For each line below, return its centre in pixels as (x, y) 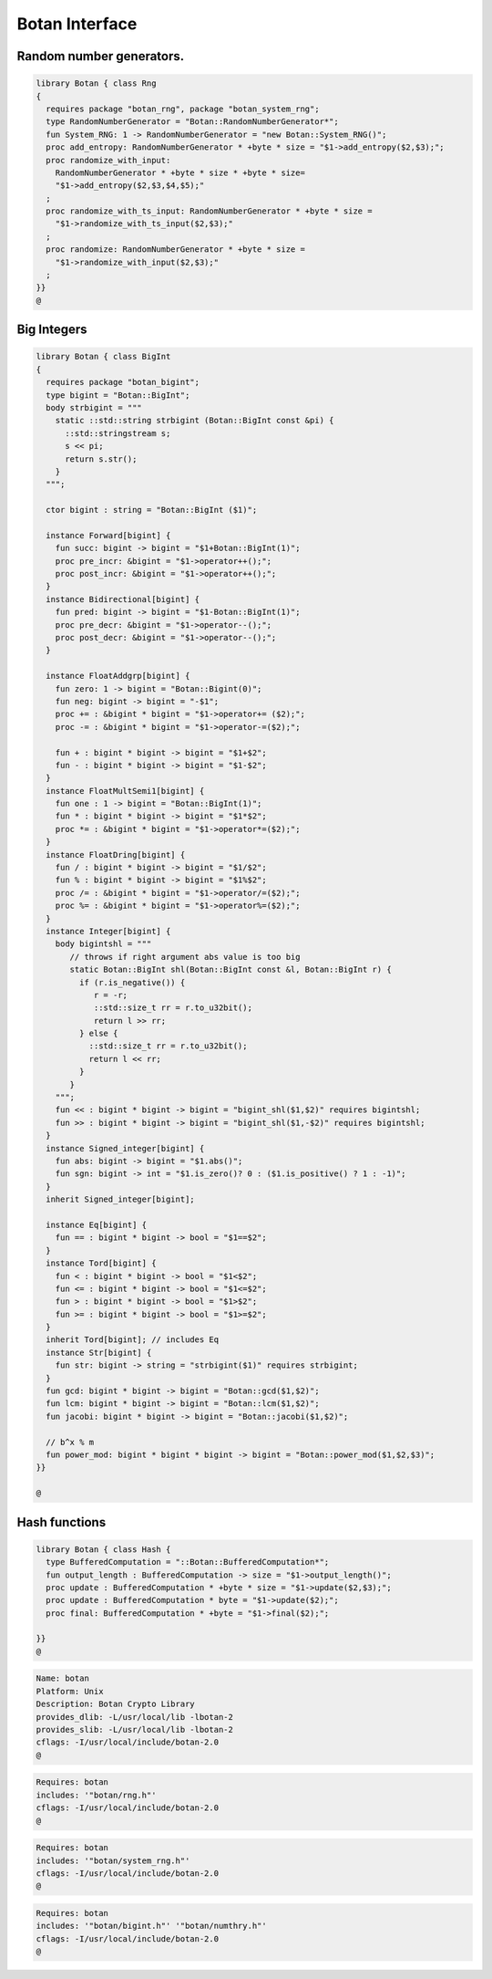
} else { (98, 1034)
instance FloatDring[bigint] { (116, 854)
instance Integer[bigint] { (108, 931)
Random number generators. (101, 56)
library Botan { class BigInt (103, 357)
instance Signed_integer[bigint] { (125, 1148)
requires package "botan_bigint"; (123, 382)
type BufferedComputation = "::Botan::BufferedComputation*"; (188, 1562)
